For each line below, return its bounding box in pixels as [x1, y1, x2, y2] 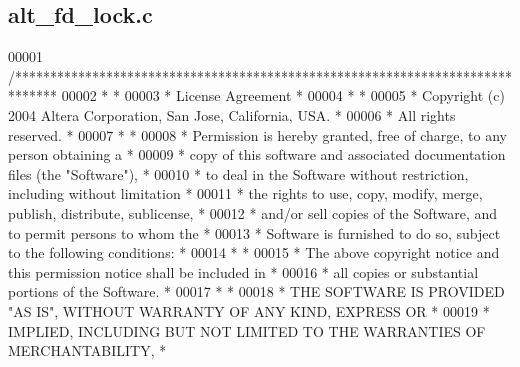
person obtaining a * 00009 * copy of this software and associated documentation [8, 144, 506, 165]
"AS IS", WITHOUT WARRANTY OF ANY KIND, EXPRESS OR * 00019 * [8, 300, 490, 321]
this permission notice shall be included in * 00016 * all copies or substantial [8, 261, 479, 282]
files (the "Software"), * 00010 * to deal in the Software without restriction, [8, 163, 469, 184]
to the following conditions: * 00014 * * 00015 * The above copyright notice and [8, 242, 500, 263]
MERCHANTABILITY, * [8, 340, 167, 361]
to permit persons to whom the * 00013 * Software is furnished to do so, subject [8, 222, 501, 243]
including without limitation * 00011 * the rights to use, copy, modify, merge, [8, 183, 483, 204]
